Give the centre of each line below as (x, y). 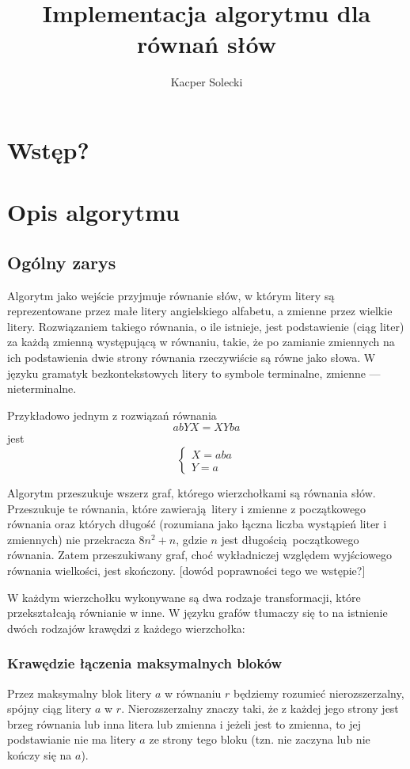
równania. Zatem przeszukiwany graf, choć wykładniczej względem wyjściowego (199, 555)
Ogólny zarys (62, 262)
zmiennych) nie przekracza (71, 539)
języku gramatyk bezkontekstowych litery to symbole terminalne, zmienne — (194, 373)
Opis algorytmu (93, 212)
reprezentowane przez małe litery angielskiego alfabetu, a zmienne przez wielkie (200, 311)
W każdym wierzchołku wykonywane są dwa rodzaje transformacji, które (184, 597)
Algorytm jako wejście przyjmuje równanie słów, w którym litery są (171, 295)
